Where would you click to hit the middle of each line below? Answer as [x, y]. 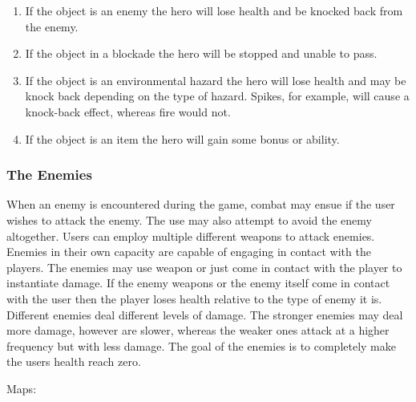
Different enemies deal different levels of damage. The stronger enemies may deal [205, 314]
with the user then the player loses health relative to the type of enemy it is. [194, 298]
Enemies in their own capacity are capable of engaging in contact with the [189, 252]
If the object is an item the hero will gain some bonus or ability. [182, 138]
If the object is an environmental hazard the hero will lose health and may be [216, 80]
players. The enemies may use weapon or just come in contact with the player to [204, 267]
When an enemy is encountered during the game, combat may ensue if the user [201, 204]
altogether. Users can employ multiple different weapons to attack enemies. [191, 236]
